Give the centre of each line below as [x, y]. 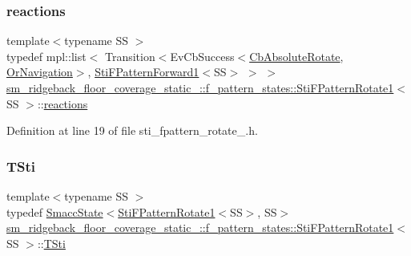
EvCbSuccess [202, 56]
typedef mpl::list [46, 56]
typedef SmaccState [55, 211]
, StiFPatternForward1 [143, 72]
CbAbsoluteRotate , [296, 56]
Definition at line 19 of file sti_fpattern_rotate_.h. [132, 130]
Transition [130, 56]
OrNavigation [40, 72]
